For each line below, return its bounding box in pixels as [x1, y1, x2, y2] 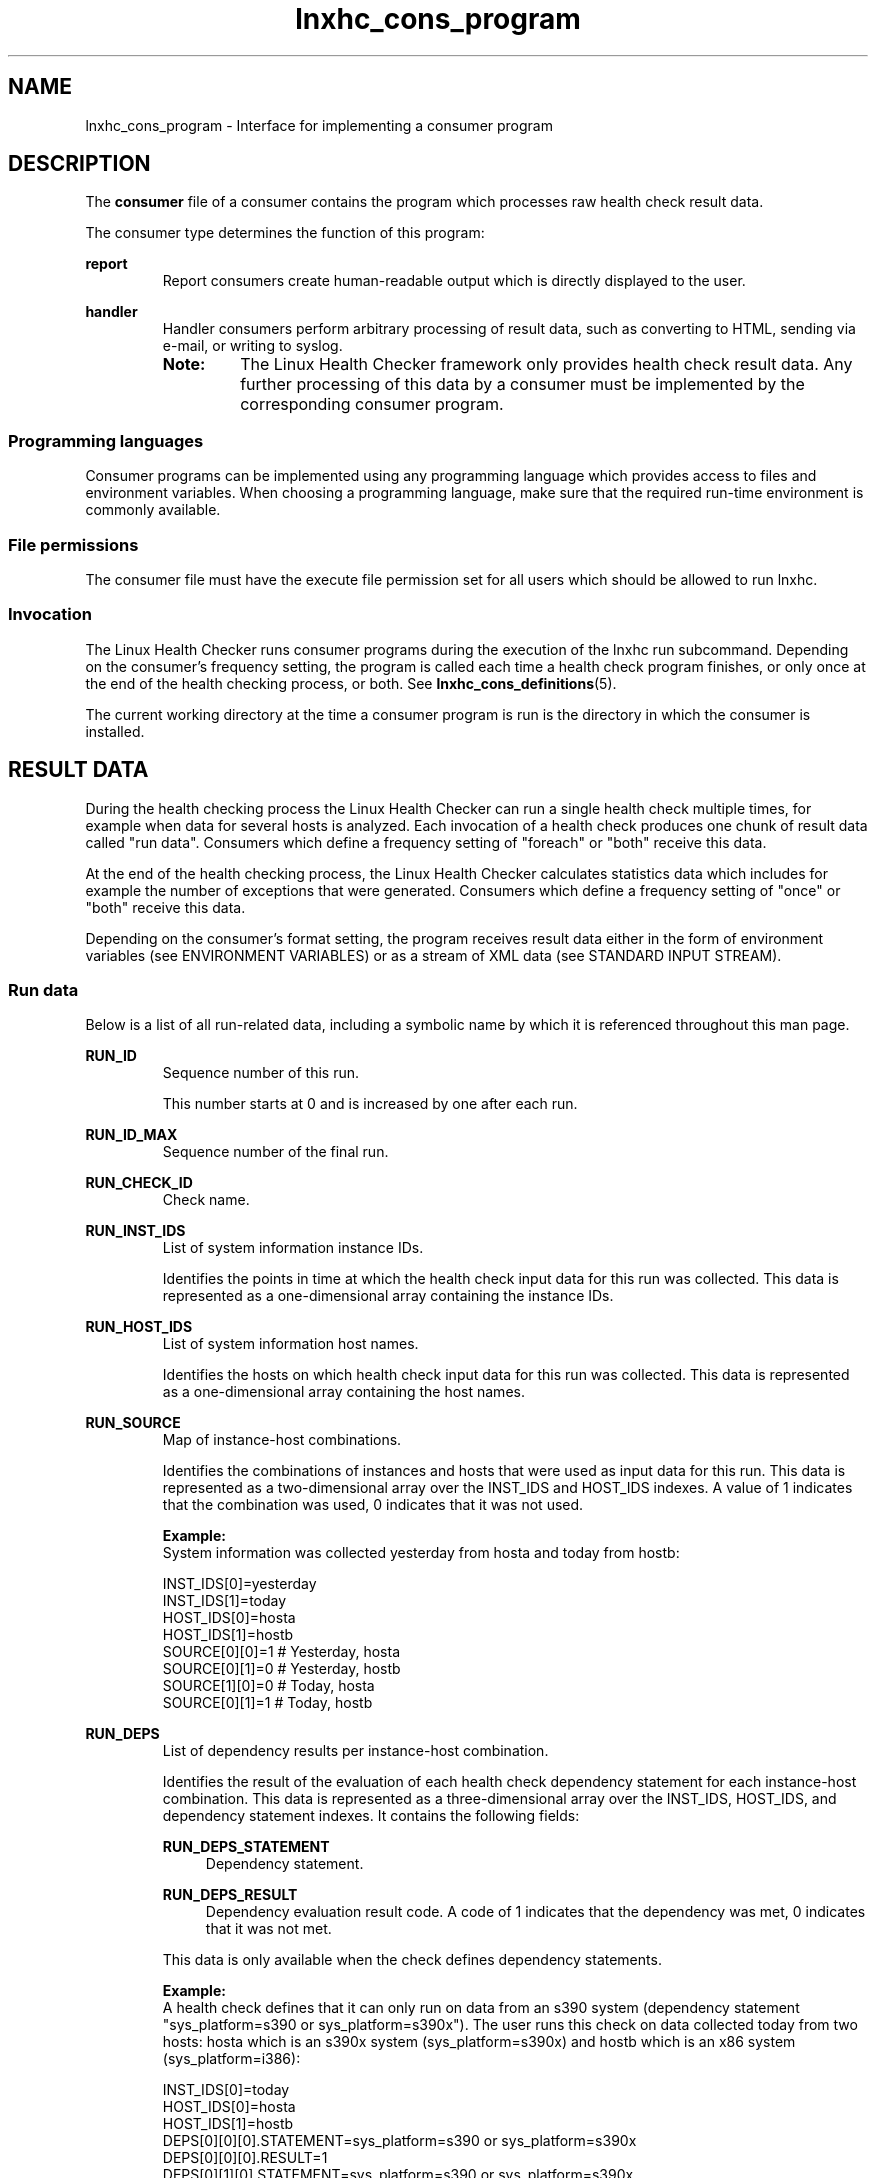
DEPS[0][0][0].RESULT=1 [162, 2149, 328, 2167]
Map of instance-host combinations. [162, 1431, 402, 1449]
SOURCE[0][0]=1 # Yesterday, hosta [162, 1643, 400, 1661]
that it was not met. [205, 1920, 332, 1938]
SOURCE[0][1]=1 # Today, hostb [162, 1694, 373, 1712]
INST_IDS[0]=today [162, 2081, 290, 2099]
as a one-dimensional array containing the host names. [162, 1383, 525, 1401]
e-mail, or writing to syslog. [162, 337, 343, 355]
